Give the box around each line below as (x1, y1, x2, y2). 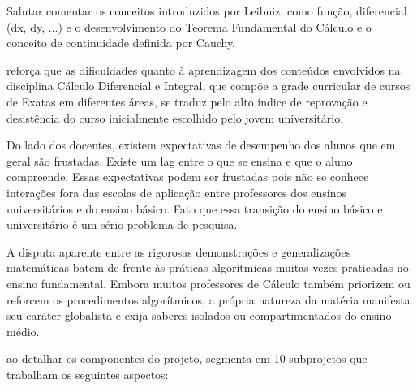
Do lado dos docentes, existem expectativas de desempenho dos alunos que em (6, 136, 396, 153)
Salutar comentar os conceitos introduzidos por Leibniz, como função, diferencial (6, 2, 407, 19)
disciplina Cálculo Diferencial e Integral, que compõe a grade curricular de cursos (6, 77, 411, 94)
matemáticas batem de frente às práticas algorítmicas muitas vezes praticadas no (6, 259, 409, 276)
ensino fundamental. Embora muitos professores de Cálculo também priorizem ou (6, 274, 411, 291)
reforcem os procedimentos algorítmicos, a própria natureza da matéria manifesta (6, 291, 411, 308)
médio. (6, 322, 40, 339)
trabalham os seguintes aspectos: (6, 365, 169, 382)
